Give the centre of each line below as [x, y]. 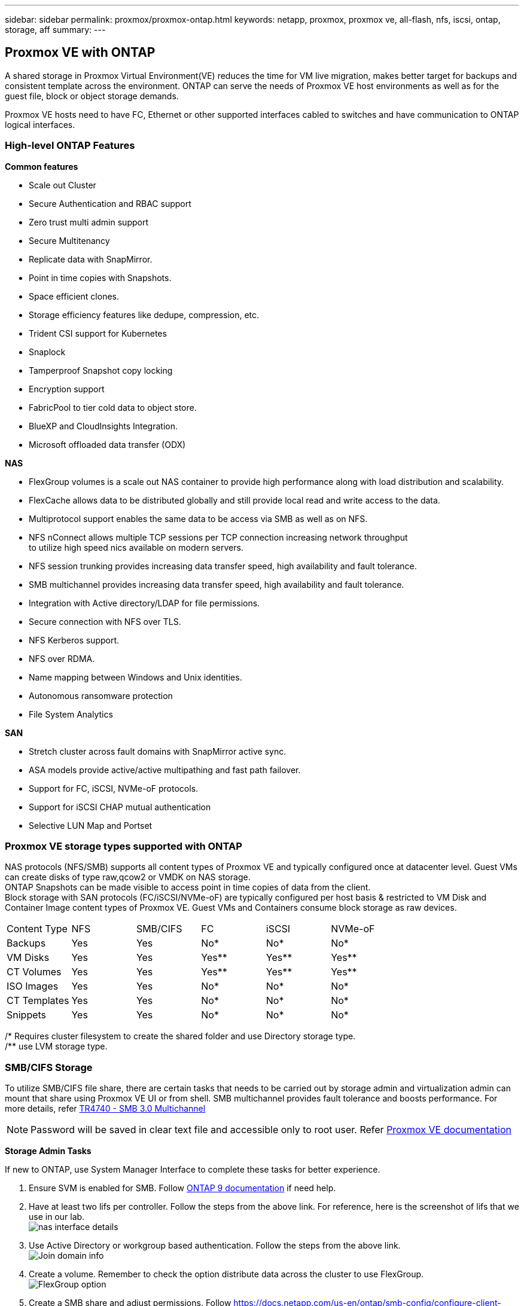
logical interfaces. [40, 124]
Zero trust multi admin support [89, 222]
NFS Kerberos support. [74, 640]
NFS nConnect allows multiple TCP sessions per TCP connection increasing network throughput [218, 537]
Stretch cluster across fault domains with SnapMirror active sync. [158, 751]
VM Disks [28, 958]
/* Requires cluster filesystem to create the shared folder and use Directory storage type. [180, 1036]
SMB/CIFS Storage [49, 1067]
